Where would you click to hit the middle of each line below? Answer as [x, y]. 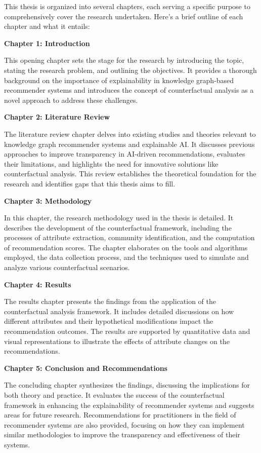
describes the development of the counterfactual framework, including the [118, 227]
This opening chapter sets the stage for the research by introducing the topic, [124, 60]
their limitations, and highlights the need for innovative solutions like [111, 163]
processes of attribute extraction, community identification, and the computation [129, 237]
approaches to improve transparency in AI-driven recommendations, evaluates [125, 154]
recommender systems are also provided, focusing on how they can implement [124, 424]
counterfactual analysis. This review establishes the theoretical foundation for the [130, 174]
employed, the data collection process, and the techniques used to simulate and [126, 257]
